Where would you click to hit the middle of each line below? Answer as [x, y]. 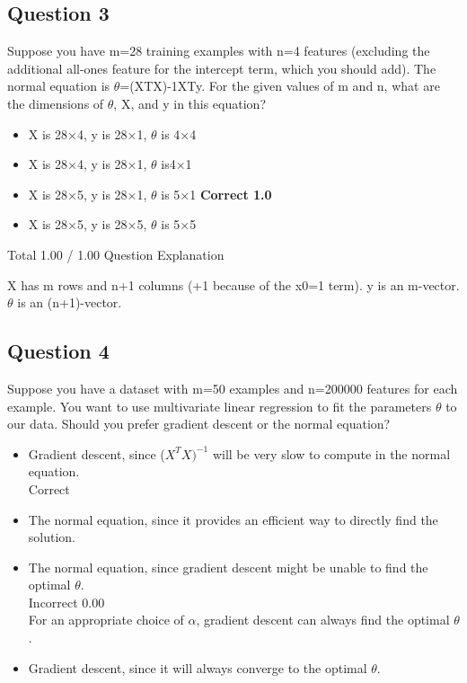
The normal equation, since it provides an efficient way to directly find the [233, 519]
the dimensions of [56, 103]
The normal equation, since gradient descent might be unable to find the [228, 567]
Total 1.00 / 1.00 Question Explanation [116, 254]
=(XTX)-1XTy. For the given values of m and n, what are [280, 86]
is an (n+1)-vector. [70, 302]
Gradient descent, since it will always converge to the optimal [198, 667]
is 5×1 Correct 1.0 [216, 194]
